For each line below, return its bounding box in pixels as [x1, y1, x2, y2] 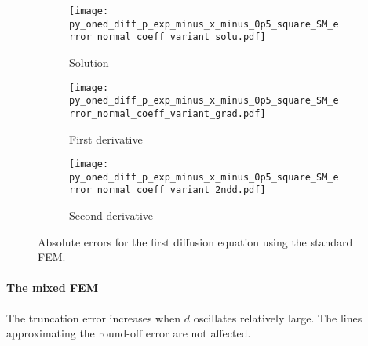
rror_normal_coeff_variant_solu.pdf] [69, 31, 266, 43]
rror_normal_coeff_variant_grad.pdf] [69, 107, 266, 119]
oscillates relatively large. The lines [193, 309, 363, 326]
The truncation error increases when [6, 309, 181, 326]
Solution [69, 53, 109, 70]
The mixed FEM [6, 279, 98, 296]
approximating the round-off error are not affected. [6, 325, 251, 341]
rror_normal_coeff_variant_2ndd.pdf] [69, 184, 266, 196]
